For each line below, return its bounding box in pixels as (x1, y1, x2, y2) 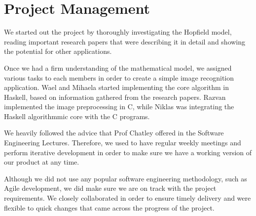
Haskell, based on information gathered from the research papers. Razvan (4, 91, 226, 102)
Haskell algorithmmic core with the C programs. (4, 111, 150, 121)
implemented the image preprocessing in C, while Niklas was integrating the (4, 101, 234, 112)
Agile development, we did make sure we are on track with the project (4, 183, 217, 193)
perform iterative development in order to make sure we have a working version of (4, 147, 252, 157)
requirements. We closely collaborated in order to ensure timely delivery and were (4, 193, 251, 203)
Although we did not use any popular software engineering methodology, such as (4, 173, 247, 183)
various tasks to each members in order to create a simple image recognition (4, 72, 234, 83)
